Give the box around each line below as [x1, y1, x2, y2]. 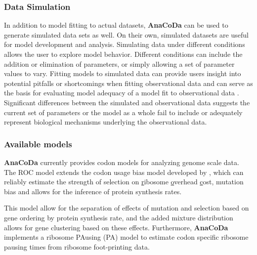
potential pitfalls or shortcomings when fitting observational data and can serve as [4, 78, 253, 88]
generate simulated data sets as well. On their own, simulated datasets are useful [4, 29, 249, 40]
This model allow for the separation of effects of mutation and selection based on [4, 203, 249, 213]
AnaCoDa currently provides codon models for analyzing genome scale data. [4, 157, 239, 167]
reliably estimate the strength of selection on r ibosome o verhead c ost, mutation [4, 176, 244, 187]
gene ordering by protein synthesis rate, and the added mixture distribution [4, 212, 233, 222]
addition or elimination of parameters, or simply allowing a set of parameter [4, 58, 235, 69]
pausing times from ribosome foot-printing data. [4, 241, 150, 252]
